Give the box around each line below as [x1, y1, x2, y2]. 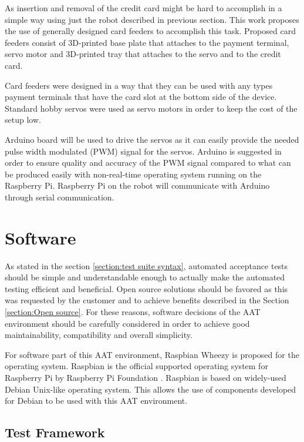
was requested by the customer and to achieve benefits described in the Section [5, 294, 289, 306]
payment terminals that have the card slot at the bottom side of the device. [5, 91, 277, 103]
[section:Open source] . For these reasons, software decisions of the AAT [5, 306, 261, 317]
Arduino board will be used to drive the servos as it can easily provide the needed [5, 133, 299, 145]
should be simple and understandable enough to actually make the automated [5, 271, 285, 283]
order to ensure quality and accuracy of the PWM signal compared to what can [5, 156, 291, 169]
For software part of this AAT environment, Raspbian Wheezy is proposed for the [5, 348, 299, 360]
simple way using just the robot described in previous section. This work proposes [5, 13, 299, 25]
